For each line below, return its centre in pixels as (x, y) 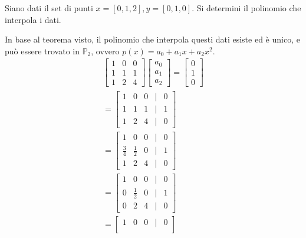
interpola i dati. (33, 19)
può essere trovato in (42, 50)
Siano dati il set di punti (49, 8)
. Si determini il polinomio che (246, 8)
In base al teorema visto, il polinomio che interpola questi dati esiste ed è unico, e (152, 39)
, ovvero (105, 50)
